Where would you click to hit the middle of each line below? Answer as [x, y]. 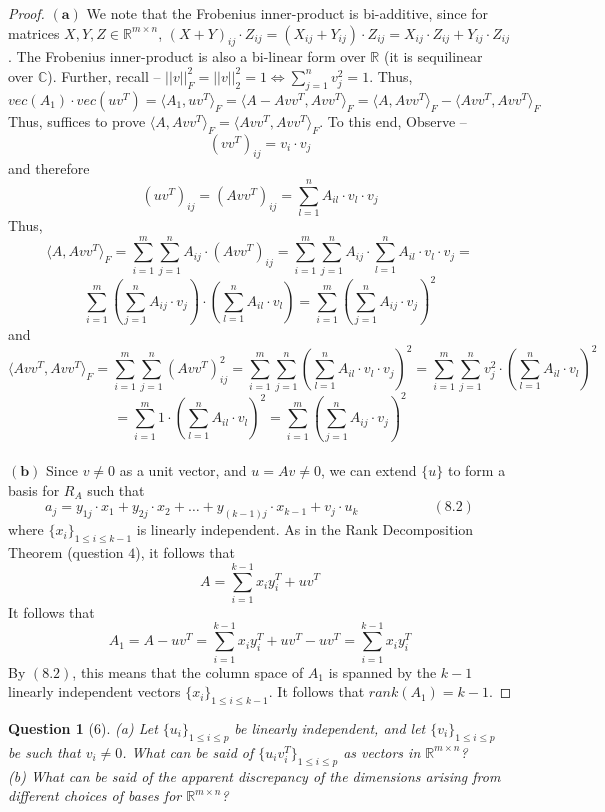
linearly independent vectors [94, 691]
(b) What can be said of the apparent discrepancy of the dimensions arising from [254, 775]
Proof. [26, 13]
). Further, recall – [104, 75]
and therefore [49, 168]
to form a [476, 470]
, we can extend [368, 470]
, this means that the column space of [188, 671]
